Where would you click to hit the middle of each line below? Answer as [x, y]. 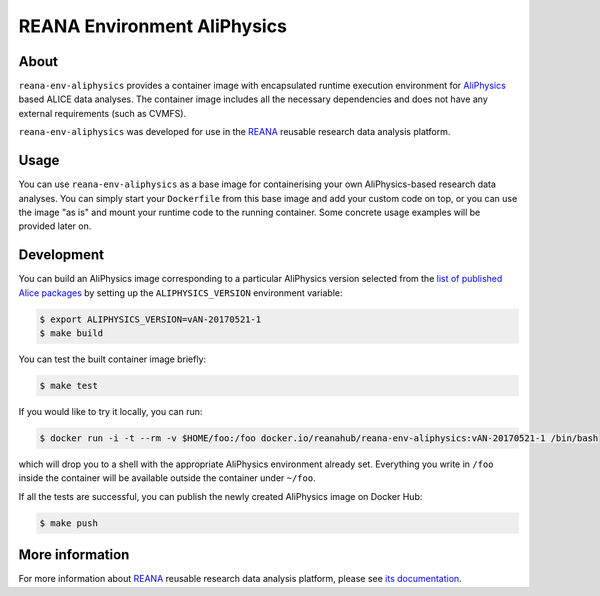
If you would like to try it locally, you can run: [110, 411]
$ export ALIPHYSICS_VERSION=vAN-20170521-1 [150, 319]
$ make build [71, 333]
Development [61, 255]
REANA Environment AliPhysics [152, 26]
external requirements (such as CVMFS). [102, 113]
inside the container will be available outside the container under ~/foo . [167, 478]
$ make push [69, 523]
